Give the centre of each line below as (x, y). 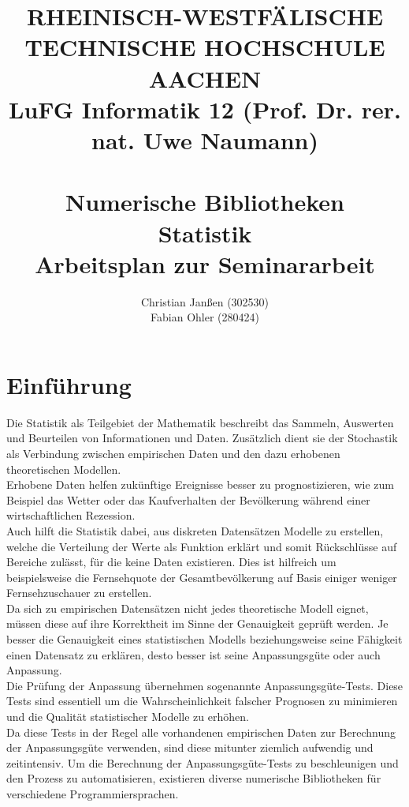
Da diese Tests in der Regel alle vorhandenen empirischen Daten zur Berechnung (201, 732)
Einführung (69, 384)
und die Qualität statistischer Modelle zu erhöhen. (128, 717)
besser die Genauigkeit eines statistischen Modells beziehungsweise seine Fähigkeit (204, 639)
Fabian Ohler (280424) (205, 317)
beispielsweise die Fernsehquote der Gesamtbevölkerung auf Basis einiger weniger (202, 577)
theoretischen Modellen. (64, 469)
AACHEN (205, 78)
